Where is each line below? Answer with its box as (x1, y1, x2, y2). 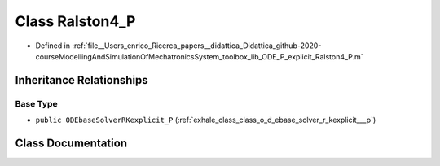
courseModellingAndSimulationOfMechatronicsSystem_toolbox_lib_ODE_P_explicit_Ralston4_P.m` (35, 51, 363, 61)
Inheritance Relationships (15, 73, 148, 87)
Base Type (15, 98, 58, 109)
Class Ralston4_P (15, 12, 136, 30)
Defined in (35, 41, 71, 50)
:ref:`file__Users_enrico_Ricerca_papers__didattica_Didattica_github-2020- (72, 41, 322, 50)
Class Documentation (15, 136, 128, 150)
